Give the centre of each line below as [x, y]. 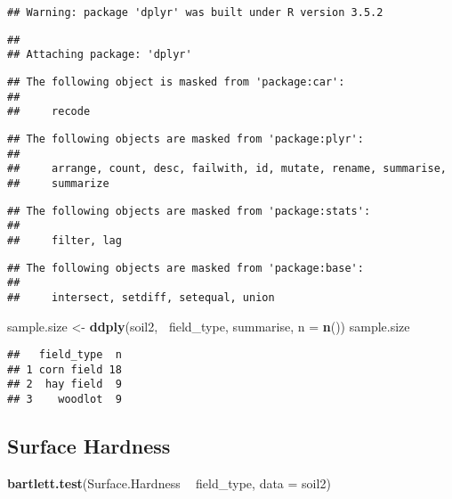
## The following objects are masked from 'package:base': [186, 268]
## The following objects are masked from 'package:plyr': [186, 139]
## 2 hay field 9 [65, 384]
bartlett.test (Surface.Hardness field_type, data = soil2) [169, 483]
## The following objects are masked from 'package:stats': [189, 211]
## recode [49, 112]
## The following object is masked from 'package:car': [176, 82]
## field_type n [65, 355]
